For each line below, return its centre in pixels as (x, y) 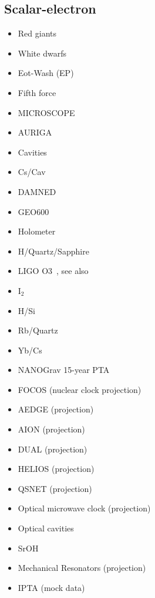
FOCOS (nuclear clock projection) (80, 389)
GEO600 (33, 211)
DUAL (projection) (53, 449)
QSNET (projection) (55, 488)
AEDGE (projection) (56, 409)
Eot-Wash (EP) (46, 73)
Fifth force (37, 92)
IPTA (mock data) (51, 587)
